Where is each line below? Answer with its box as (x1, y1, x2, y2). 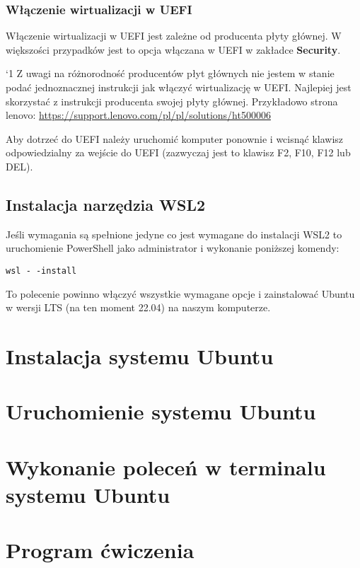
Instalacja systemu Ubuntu (6, 341, 274, 370)
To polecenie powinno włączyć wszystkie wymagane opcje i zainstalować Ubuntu (6, 286, 355, 301)
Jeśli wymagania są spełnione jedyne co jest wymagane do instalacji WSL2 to (6, 226, 342, 241)
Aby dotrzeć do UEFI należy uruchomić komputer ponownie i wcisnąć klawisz (6, 131, 344, 146)
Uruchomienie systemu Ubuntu (6, 397, 316, 426)
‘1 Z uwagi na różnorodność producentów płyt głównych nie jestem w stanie (6, 66, 335, 81)
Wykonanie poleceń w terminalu (6, 452, 326, 481)
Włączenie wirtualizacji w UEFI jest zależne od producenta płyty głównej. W (6, 28, 342, 43)
